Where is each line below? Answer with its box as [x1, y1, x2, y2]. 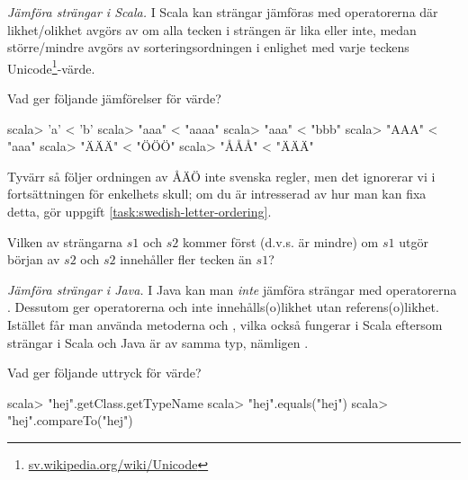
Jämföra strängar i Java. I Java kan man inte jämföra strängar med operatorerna [7, 280, 457, 298]
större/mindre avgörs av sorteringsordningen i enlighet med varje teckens [7, 38, 409, 57]
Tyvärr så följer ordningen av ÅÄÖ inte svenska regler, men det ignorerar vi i [7, 166, 436, 185]
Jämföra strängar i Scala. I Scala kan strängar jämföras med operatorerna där [7, 3, 438, 21]
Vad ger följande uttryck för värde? [7, 363, 202, 382]
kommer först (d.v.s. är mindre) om [182, 232, 379, 251]
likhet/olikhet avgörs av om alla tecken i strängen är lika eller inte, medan [7, 20, 417, 39]
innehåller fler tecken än [120, 250, 252, 269]
